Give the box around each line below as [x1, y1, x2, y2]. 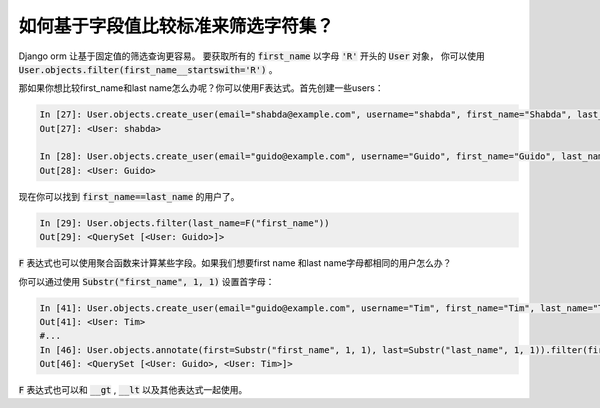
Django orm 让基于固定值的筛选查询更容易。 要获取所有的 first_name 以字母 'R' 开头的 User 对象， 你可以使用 [18, 50, 485, 62]
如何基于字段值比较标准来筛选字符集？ [18, 15, 335, 37]
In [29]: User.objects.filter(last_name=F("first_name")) [39, 217, 330, 229]
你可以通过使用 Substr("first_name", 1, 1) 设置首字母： [18, 275, 275, 287]
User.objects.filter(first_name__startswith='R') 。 [18, 63, 279, 75]
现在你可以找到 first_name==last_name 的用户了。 [18, 190, 240, 202]
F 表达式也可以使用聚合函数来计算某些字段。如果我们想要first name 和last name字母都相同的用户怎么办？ [18, 257, 452, 269]
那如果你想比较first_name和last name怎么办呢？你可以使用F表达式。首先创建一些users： [18, 82, 384, 94]
